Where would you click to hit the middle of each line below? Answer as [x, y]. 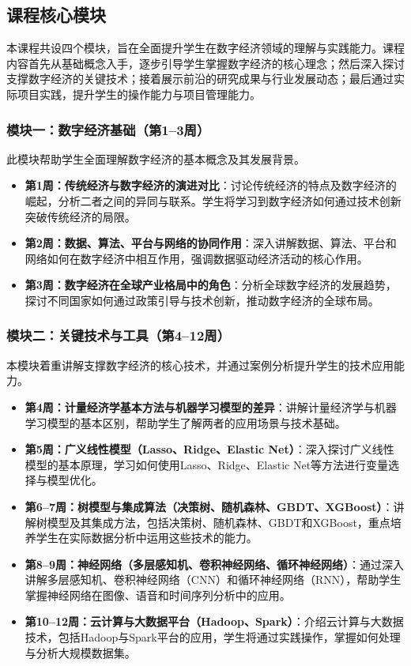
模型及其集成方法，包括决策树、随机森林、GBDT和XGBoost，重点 [219, 522]
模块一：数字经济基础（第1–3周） [108, 129]
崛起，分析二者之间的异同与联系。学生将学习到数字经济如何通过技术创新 [213, 200]
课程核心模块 [56, 15]
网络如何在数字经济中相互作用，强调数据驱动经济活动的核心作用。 [196, 258]
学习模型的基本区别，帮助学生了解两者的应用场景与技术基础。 [185, 422]
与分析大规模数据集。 [80, 652]
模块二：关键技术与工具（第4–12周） [119, 335]
